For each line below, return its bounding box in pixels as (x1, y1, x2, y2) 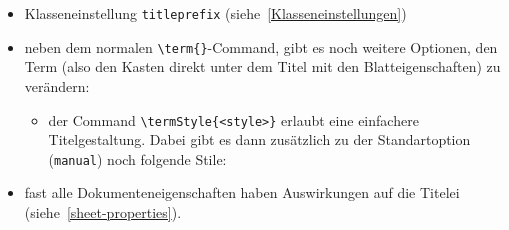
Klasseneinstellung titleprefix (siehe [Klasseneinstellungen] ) (24, 3, 407, 23)
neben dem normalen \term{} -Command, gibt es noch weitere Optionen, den (24, 36, 498, 57)
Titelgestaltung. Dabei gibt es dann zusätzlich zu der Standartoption (48, 129, 471, 150)
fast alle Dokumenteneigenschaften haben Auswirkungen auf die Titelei (24, 182, 460, 203)
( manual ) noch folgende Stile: (48, 148, 227, 169)
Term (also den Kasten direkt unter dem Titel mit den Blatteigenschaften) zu (24, 56, 501, 77)
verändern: (24, 75, 90, 96)
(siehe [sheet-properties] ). (24, 202, 182, 222)
